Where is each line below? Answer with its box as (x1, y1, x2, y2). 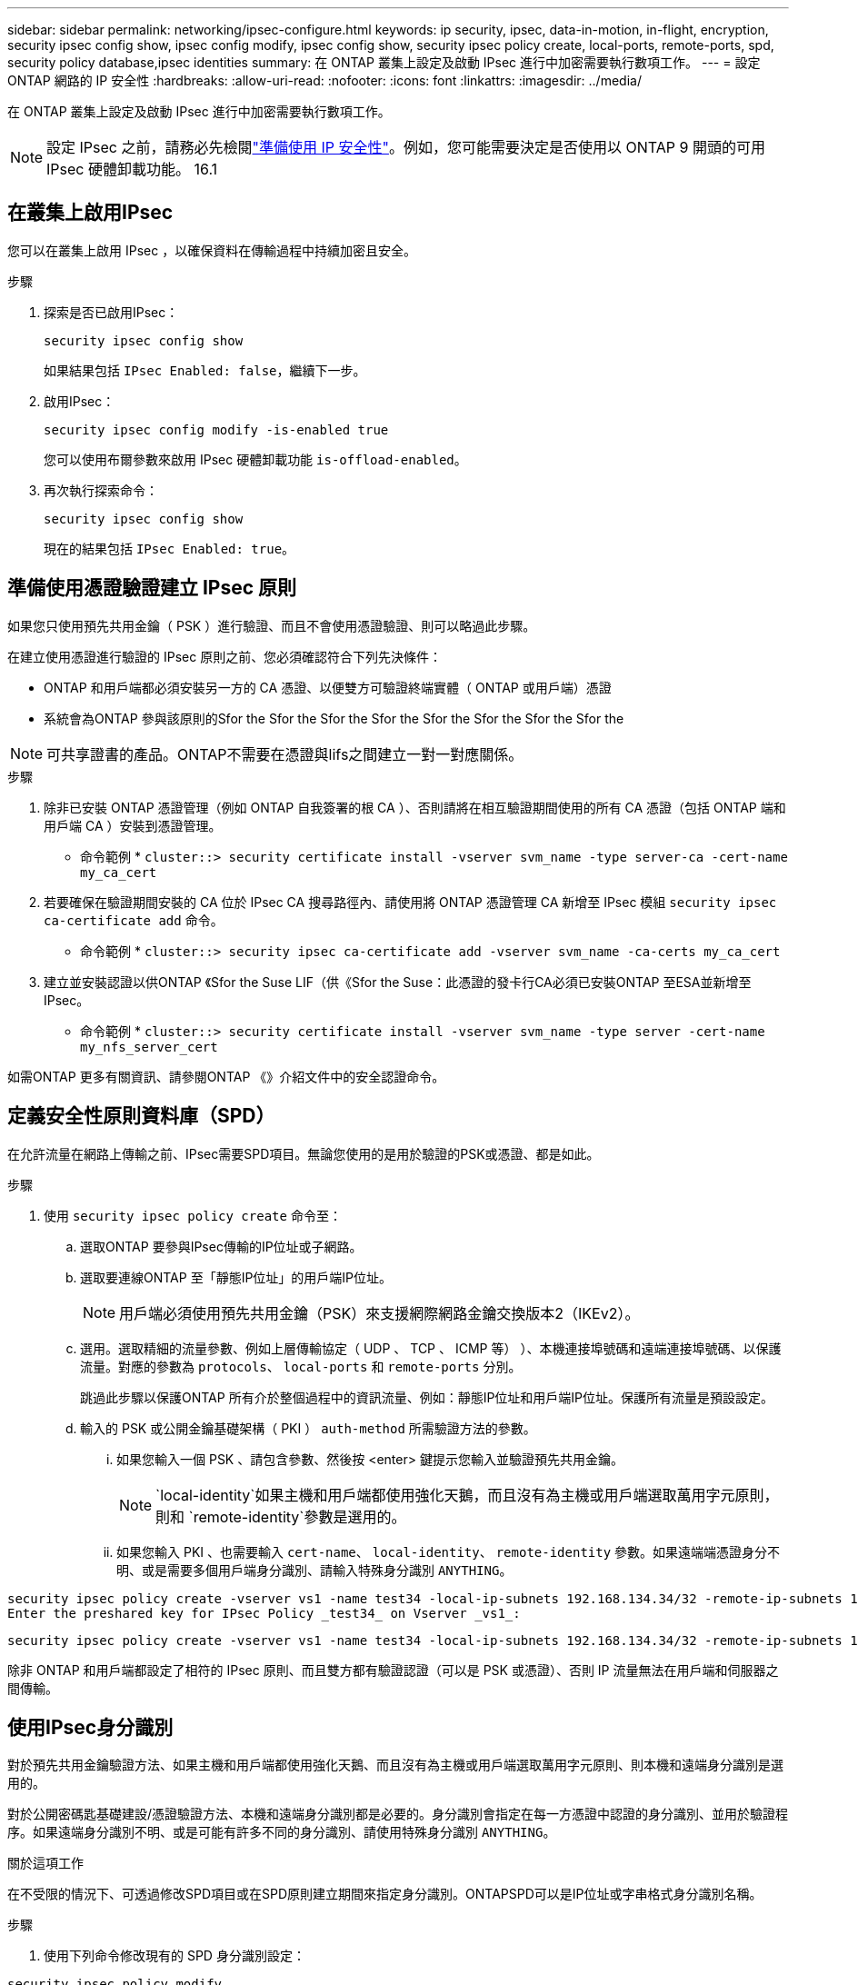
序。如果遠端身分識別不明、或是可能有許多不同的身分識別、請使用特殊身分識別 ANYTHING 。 (7, 1824, 556, 1840)
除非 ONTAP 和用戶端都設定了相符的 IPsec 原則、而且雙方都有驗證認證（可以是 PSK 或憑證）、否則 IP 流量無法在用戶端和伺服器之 (7, 1661, 779, 1678)
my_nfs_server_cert (80, 1039, 218, 1054)
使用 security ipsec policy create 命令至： (44, 1207, 342, 1223)
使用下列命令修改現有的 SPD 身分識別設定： (44, 1948, 305, 1964)
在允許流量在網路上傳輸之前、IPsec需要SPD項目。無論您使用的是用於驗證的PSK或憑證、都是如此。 (7, 1145, 600, 1162)
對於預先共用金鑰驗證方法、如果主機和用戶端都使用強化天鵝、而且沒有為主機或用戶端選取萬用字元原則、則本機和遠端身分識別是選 (7, 1757, 783, 1773)
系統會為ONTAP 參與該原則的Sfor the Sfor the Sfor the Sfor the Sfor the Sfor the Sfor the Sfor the (44, 710, 624, 726)
